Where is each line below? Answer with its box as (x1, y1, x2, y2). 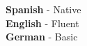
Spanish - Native (6, 2, 81, 16)
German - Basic (6, 29, 78, 44)
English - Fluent (6, 15, 79, 30)
